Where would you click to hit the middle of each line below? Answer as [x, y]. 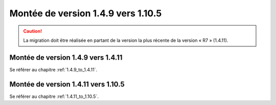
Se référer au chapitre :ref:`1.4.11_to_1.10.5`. [54, 96]
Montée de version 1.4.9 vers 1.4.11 [66, 57]
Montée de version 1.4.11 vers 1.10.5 [67, 84]
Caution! [33, 31]
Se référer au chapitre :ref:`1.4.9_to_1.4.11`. [53, 69]
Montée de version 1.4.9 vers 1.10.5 [86, 13]
